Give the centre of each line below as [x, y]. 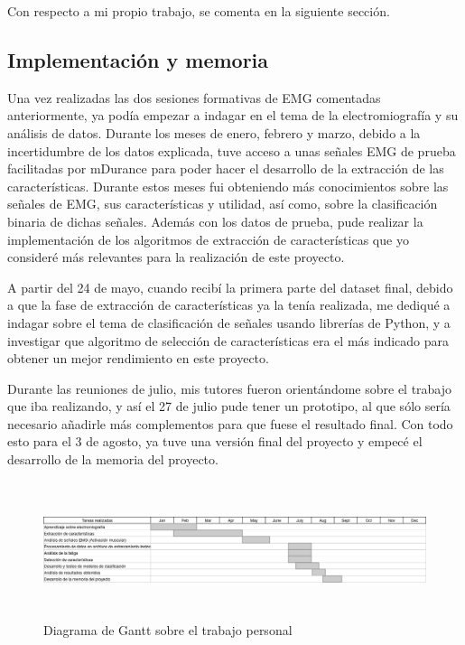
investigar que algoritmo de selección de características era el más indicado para [228, 340]
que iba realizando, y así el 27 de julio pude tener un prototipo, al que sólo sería [229, 406]
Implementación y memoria [138, 59]
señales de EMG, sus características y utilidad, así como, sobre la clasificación [223, 204]
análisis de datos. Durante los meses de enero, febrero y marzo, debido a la [214, 132]
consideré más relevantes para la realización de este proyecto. [176, 257]
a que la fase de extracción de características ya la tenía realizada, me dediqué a [229, 305]
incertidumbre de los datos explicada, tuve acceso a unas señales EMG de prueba [232, 150]
